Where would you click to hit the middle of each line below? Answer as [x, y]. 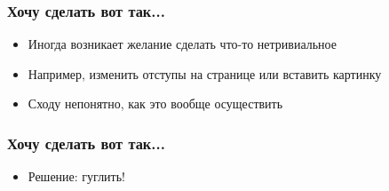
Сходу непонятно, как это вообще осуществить [155, 103]
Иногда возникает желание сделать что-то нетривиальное [182, 44]
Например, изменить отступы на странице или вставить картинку [205, 73]
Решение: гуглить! [77, 176]
